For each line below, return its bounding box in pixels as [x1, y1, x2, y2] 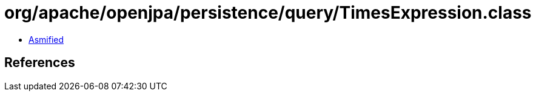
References [4, 55, 75, 71]
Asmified [28, 34, 64, 45]
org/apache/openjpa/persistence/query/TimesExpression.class [4, 2, 532, 23]
